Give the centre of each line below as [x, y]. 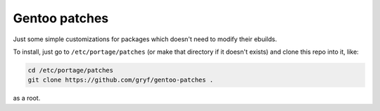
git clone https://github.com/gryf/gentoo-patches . [121, 80]
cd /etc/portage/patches [71, 70]
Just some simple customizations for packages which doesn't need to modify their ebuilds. [145, 39]
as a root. [27, 98]
